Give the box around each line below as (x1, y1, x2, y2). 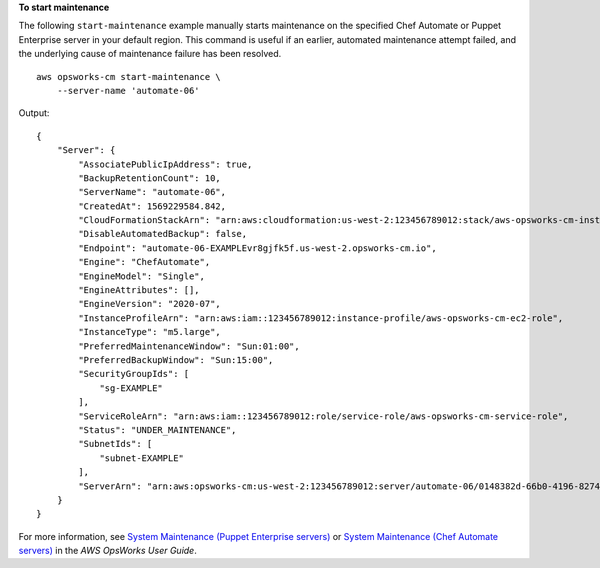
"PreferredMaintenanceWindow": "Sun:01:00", (78, 340, 300, 352)
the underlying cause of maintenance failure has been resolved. (18, 48, 282, 60)
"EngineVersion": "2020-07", (78, 298, 222, 310)
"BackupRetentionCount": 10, (78, 172, 222, 184)
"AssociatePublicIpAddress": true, (78, 158, 253, 170)
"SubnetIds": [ (78, 438, 153, 450)
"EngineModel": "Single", (78, 270, 205, 282)
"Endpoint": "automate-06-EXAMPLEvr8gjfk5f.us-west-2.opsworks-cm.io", (78, 242, 437, 254)
